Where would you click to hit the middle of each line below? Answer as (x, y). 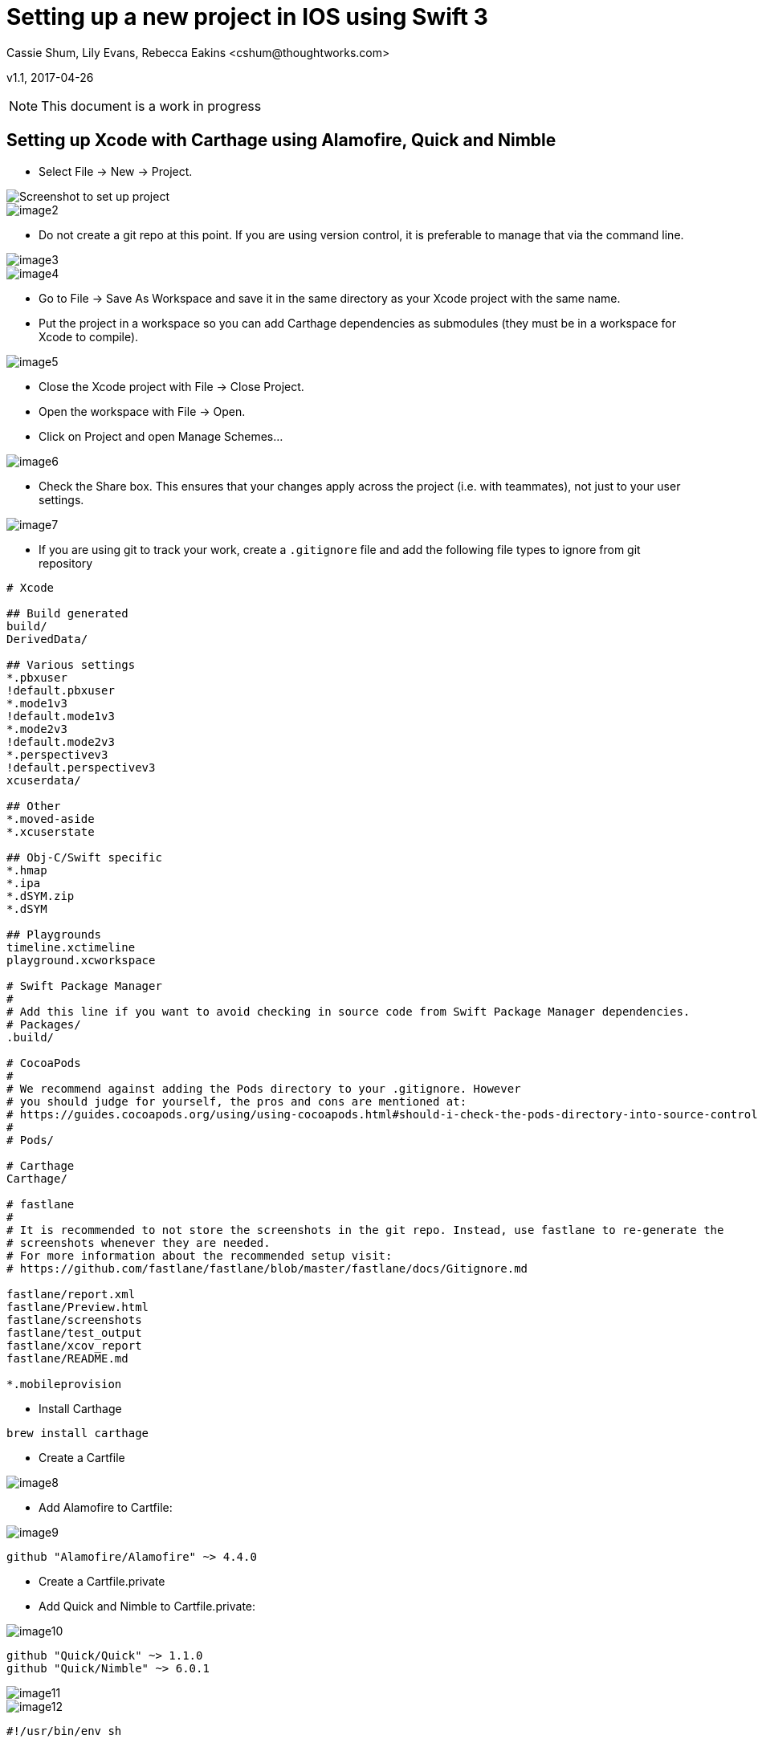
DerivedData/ (47, 639)
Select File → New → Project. (116, 171)
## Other (34, 806)
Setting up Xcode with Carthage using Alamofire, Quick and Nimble (281, 140)
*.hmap (27, 870)
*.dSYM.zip (41, 896)
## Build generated (67, 613)
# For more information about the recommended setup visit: (200, 1255)
